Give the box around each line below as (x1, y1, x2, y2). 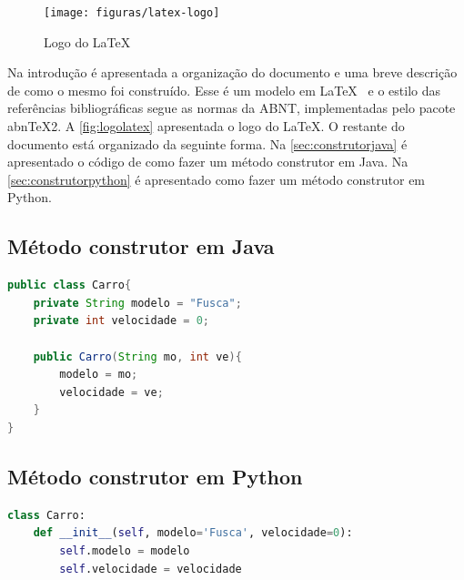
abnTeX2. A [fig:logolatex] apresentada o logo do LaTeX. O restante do (7, 117, 405, 136)
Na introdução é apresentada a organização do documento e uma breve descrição (7, 63, 458, 82)
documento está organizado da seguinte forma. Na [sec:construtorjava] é (7, 134, 408, 153)
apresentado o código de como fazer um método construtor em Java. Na (7, 152, 409, 171)
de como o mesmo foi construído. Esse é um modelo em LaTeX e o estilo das (7, 80, 441, 99)
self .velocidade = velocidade (59, 562, 242, 575)
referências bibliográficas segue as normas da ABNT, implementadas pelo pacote (7, 98, 456, 117)
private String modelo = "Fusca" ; (33, 296, 242, 310)
